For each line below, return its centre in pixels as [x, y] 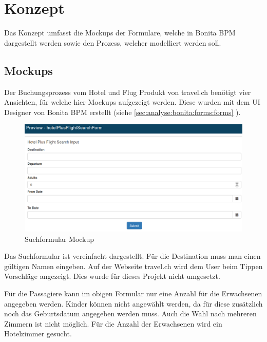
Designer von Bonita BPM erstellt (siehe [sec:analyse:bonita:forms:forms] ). [122, 112]
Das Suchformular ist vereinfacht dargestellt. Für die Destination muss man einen [132, 256]
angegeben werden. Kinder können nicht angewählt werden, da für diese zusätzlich [133, 303]
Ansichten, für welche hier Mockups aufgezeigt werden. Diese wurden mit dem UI [132, 102]
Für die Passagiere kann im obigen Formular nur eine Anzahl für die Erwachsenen [133, 293]
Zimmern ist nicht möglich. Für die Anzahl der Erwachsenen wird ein [113, 323]
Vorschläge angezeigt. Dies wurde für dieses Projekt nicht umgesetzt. [112, 276]
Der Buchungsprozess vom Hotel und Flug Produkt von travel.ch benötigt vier [128, 92]
